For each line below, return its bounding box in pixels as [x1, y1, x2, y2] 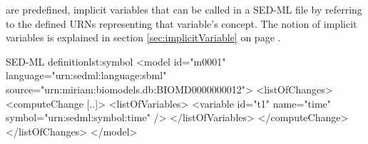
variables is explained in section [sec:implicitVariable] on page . [6, 30, 281, 45]
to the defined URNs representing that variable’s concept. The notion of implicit [6, 16, 357, 31]
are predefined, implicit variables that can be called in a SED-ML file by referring [6, 2, 362, 16]
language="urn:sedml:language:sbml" [6, 68, 167, 83]
